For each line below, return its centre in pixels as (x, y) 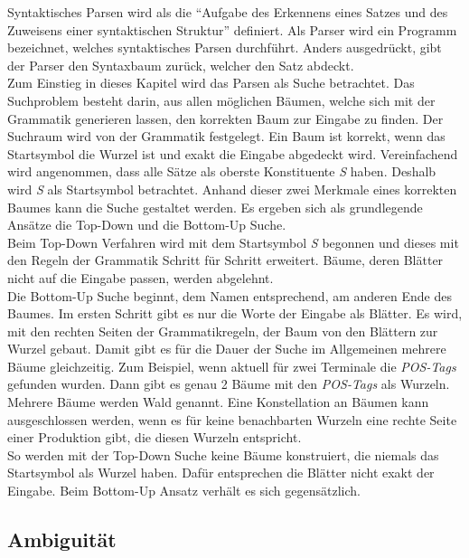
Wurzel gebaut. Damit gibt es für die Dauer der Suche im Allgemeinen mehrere (227, 349)
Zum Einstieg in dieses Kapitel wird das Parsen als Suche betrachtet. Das (211, 83)
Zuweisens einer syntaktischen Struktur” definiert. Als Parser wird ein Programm (232, 29)
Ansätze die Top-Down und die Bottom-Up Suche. (147, 225)
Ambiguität (62, 539)
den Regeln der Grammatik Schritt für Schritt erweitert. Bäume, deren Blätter (225, 260)
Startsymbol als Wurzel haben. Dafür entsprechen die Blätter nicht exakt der (221, 473)
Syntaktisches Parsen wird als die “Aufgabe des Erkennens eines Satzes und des (228, 12)
